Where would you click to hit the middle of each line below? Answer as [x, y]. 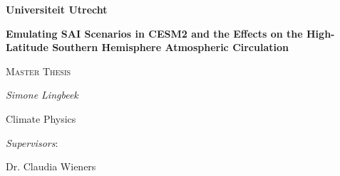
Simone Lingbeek [42, 95]
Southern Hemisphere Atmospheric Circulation [170, 47]
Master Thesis [38, 71]
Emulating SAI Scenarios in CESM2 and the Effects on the [154, 33]
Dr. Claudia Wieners [51, 166]
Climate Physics [41, 118]
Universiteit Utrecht [57, 9]
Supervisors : [32, 142]
